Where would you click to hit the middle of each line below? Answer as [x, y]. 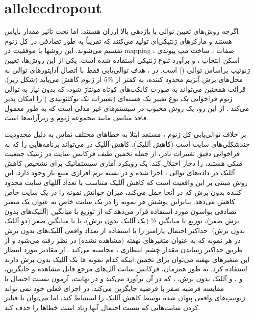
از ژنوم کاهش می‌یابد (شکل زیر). [53, 79]
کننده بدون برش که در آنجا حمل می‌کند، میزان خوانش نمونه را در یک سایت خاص [123, 192]
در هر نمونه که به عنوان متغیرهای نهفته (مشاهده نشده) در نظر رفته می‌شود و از [123, 240]
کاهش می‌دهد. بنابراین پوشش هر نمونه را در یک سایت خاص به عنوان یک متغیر [120, 201]
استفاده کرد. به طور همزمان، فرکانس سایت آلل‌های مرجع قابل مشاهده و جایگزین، [126, 269]
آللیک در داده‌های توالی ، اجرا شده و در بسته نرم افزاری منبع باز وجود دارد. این [120, 172]
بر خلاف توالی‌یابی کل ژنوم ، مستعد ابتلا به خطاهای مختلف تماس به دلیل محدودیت [126, 134]
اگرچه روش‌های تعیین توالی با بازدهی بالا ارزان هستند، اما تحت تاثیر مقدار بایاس [122, 31]
